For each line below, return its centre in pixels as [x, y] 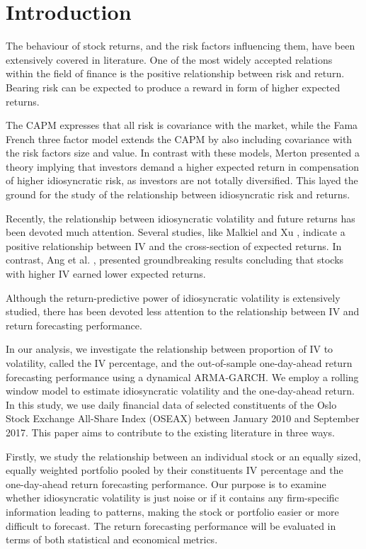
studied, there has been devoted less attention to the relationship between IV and [183, 311]
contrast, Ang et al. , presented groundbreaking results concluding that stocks [175, 260]
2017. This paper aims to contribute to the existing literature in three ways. [170, 432]
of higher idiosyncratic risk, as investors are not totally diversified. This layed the [182, 180]
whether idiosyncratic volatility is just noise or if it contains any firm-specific [172, 498]
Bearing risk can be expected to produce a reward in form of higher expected [173, 87]
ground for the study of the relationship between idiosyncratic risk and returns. [178, 194]
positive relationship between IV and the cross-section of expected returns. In [174, 245]
